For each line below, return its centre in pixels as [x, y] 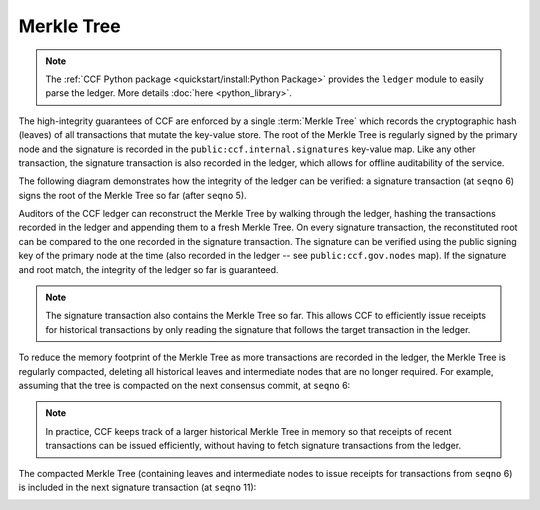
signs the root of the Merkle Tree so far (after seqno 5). [132, 195]
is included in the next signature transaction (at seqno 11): [137, 487]
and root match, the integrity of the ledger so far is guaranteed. [148, 269]
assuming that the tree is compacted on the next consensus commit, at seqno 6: [184, 385]
